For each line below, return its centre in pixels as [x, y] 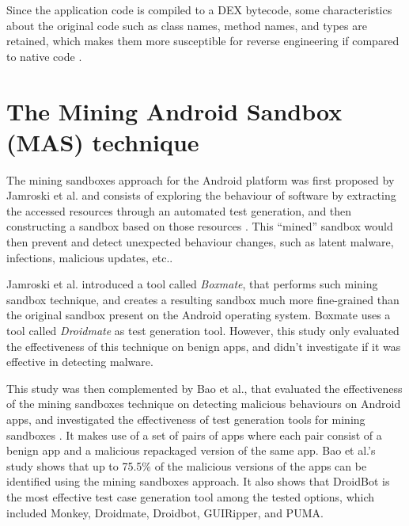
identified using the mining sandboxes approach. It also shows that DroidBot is [198, 481]
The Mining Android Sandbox [174, 111]
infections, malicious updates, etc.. [90, 257]
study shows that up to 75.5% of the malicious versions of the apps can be [187, 465]
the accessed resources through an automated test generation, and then [179, 210]
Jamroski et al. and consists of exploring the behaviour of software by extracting [201, 195]
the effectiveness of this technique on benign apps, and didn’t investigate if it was [204, 346]
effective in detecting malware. [80, 362]
